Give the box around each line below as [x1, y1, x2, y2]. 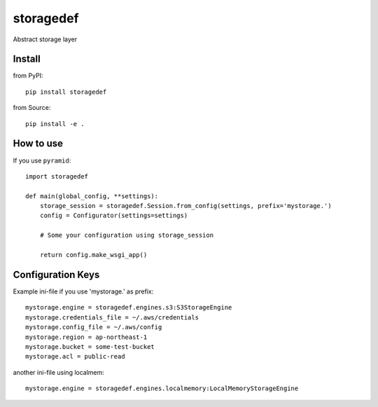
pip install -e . [25, 120, 85, 127]
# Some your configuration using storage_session [39, 231, 213, 240]
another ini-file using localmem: [13, 368, 105, 376]
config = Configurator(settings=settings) [39, 212, 188, 220]
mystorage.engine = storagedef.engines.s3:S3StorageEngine [25, 303, 232, 312]
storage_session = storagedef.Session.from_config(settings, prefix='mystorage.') [39, 202, 332, 210]
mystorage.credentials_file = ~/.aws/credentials [25, 313, 199, 322]
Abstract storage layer [13, 35, 77, 43]
